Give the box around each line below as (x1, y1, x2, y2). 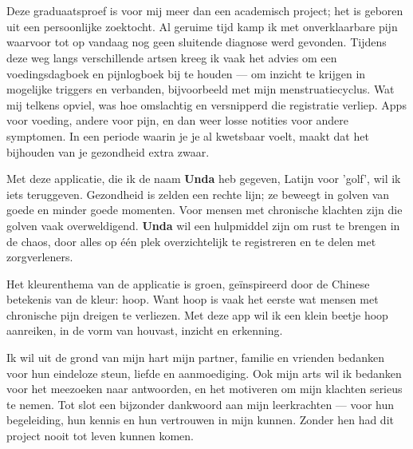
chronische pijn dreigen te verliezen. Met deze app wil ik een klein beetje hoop (6, 306, 388, 323)
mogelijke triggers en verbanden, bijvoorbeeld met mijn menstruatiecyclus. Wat (6, 81, 395, 97)
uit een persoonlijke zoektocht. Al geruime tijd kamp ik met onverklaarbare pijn (6, 18, 398, 34)
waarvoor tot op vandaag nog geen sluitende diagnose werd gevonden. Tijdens (6, 34, 387, 50)
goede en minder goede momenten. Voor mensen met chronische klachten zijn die (6, 201, 403, 218)
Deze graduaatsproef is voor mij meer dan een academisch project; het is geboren (6, 2, 403, 19)
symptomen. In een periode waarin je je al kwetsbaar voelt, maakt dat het (6, 127, 369, 144)
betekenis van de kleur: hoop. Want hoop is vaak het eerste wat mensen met (6, 291, 379, 308)
